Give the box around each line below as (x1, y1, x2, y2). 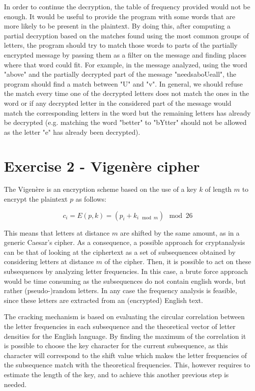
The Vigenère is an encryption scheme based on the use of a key (4, 184, 197, 194)
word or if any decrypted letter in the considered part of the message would (4, 97, 231, 108)
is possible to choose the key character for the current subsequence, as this (4, 340, 228, 351)
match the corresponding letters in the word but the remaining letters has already (4, 107, 251, 118)
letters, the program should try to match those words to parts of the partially (4, 40, 238, 50)
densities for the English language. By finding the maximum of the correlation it (4, 331, 246, 341)
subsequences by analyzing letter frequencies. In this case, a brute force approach (4, 266, 248, 276)
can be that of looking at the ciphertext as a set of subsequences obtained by (4, 246, 236, 257)
